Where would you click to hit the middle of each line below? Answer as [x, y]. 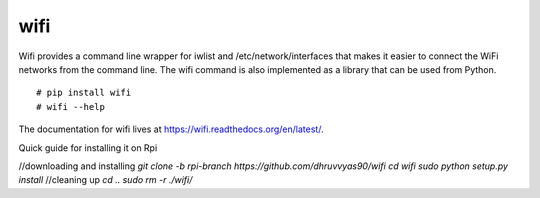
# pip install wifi [84, 93]
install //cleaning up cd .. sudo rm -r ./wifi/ [105, 180]
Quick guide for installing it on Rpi [88, 147]
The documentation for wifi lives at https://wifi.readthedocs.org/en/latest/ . [171, 129]
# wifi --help [70, 106]
